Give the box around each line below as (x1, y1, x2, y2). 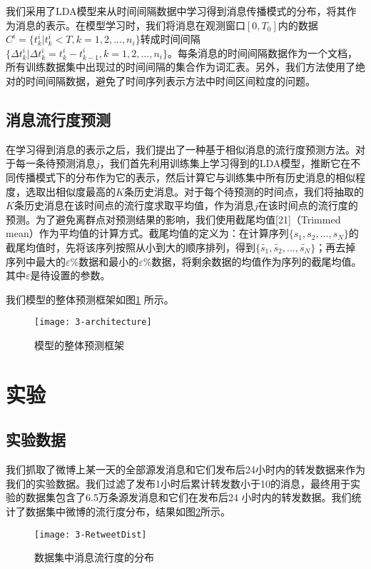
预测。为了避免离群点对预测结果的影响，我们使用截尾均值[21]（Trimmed (6, 211, 341, 226)
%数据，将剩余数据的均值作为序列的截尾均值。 (143, 253, 362, 268)
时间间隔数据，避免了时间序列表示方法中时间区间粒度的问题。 (25, 73, 315, 88)
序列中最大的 (6, 253, 66, 268)
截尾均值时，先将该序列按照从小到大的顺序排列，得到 (6, 239, 255, 254)
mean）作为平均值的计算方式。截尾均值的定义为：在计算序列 (6, 226, 289, 241)
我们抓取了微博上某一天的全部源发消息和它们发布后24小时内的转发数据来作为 (6, 462, 365, 477)
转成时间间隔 (140, 31, 200, 46)
